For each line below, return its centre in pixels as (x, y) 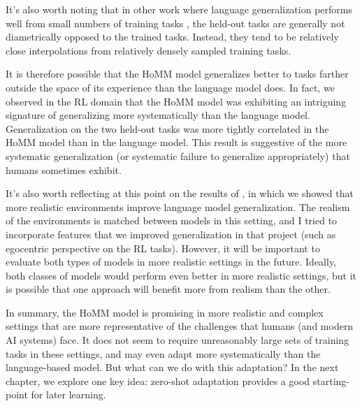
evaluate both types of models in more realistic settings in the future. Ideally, (171, 262)
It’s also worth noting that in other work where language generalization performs (179, 9)
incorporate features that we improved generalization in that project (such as (171, 234)
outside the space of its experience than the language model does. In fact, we (170, 87)
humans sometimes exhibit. (64, 169)
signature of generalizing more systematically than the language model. (158, 115)
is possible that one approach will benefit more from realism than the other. (168, 289)
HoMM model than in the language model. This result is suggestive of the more (176, 142)
